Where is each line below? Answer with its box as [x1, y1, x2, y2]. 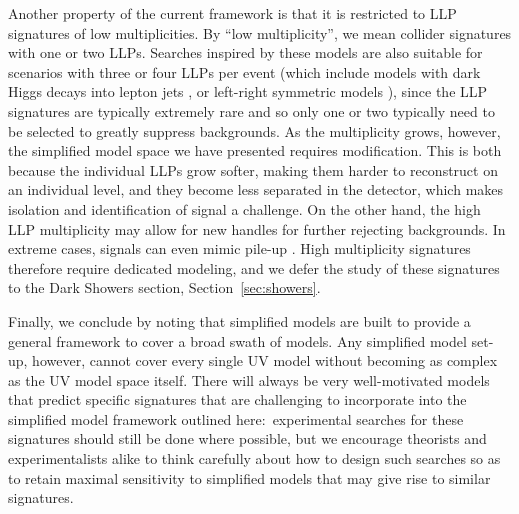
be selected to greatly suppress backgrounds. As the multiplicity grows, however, [8, 120, 501, 141]
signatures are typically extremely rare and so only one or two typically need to [8, 100, 495, 121]
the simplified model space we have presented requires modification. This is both [8, 140, 502, 161]
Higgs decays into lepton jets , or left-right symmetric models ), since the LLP [8, 81, 488, 102]
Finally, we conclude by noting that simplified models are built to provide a [8, 310, 471, 331]
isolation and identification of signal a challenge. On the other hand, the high [8, 198, 481, 219]
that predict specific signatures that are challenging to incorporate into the [8, 389, 467, 410]
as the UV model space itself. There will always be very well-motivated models [8, 369, 490, 390]
